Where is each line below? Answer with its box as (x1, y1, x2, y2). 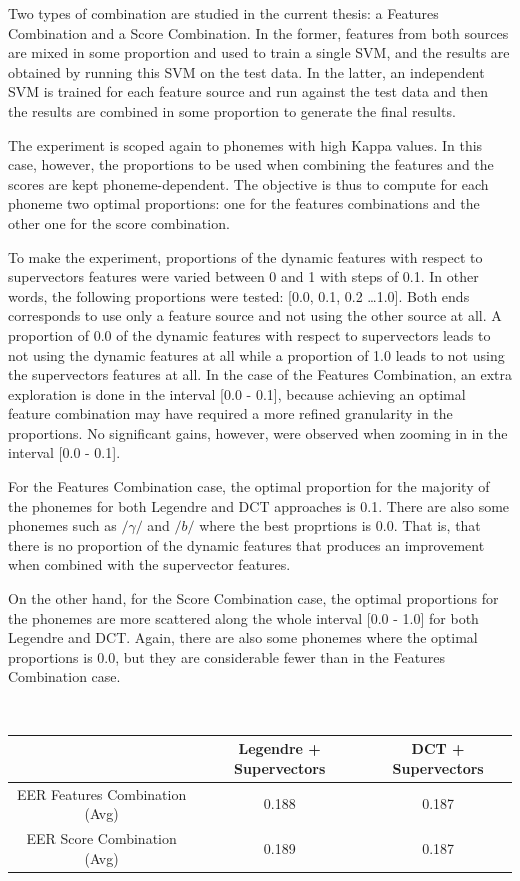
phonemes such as (8, 515, 117, 536)
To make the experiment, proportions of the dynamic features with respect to (8, 246, 483, 267)
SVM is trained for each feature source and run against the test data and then (8, 81, 489, 102)
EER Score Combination (26, 827, 177, 848)
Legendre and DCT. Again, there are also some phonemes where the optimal (8, 627, 478, 648)
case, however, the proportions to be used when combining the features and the (8, 154, 494, 175)
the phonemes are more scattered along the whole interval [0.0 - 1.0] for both (8, 607, 479, 628)
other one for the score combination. (8, 212, 230, 233)
